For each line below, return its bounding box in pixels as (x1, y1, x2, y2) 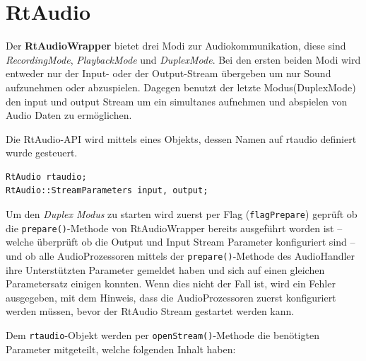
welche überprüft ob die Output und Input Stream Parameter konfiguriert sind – (6, 234, 355, 249)
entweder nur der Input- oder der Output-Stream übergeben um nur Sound (6, 66, 331, 81)
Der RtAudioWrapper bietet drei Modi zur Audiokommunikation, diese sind (6, 38, 346, 53)
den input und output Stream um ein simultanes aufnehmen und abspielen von (6, 93, 348, 108)
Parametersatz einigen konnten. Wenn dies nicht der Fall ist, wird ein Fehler (6, 276, 336, 291)
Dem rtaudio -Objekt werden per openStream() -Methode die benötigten (6, 328, 319, 342)
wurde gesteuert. (6, 145, 78, 160)
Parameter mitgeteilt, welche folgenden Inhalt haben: (6, 341, 236, 356)
